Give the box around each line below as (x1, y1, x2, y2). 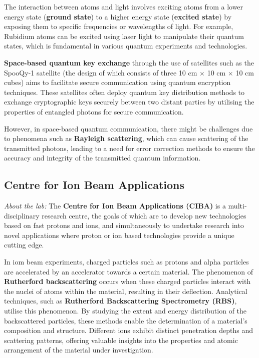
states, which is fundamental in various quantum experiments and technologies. (4, 40, 247, 51)
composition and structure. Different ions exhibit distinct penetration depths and (4, 325, 253, 335)
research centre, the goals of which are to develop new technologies (42, 210, 246, 220)
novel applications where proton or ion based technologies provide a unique (4, 229, 234, 240)
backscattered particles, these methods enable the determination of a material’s (4, 315, 247, 325)
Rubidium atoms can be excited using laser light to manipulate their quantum (4, 30, 244, 41)
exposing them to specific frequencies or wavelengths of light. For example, (4, 21, 233, 31)
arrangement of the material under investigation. (4, 344, 153, 355)
